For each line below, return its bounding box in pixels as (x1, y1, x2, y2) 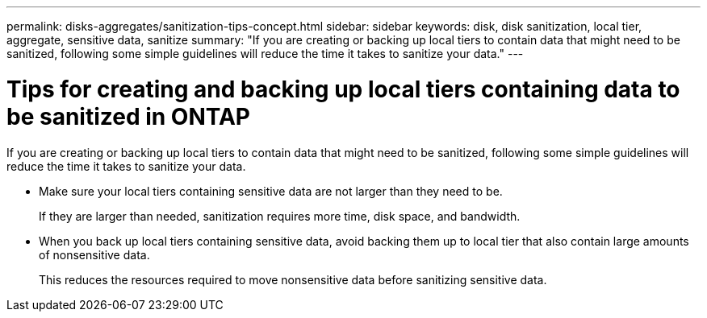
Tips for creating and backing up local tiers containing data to (6, 75, 680, 103)
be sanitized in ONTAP (6, 102, 251, 130)
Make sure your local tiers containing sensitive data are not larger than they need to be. (39, 184, 503, 198)
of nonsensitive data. (39, 247, 150, 262)
